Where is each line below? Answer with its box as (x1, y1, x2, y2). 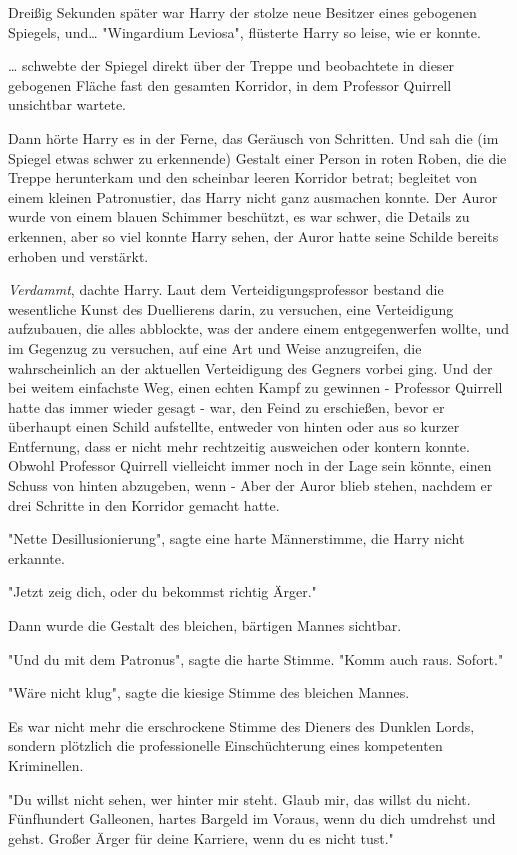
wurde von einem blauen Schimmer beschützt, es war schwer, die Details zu (8, 206, 470, 227)
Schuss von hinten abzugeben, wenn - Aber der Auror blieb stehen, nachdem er (8, 475, 493, 496)
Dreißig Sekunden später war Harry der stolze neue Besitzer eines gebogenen (8, 2, 477, 22)
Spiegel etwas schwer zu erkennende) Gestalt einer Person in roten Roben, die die (8, 147, 507, 168)
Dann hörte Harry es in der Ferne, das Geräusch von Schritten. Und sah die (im (8, 127, 499, 148)
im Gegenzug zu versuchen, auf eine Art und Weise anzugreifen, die (8, 337, 422, 358)
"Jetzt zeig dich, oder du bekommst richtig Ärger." (8, 581, 317, 602)
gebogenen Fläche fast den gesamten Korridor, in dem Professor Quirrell (8, 74, 452, 95)
